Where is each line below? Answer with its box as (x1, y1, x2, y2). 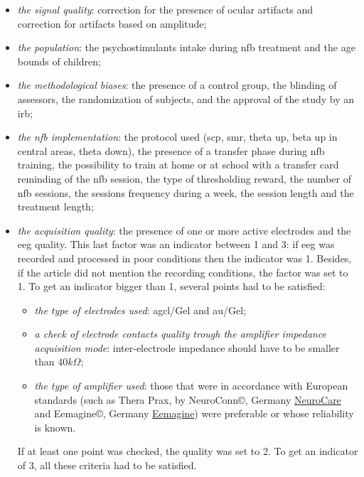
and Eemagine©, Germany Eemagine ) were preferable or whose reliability (34, 406, 354, 421)
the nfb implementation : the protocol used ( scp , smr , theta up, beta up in (17, 129, 338, 144)
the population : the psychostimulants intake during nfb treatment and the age (17, 40, 355, 55)
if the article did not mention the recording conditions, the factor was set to (17, 264, 348, 279)
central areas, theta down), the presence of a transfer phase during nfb (17, 143, 325, 158)
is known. (34, 419, 76, 434)
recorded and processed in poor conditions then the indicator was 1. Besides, (17, 250, 352, 265)
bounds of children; (17, 53, 102, 68)
